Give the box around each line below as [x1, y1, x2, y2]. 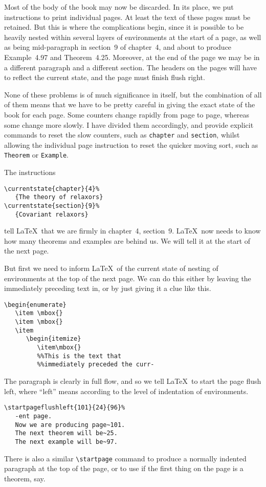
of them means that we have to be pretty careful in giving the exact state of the [4, 99, 255, 110]
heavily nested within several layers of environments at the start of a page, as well [4, 31, 261, 42]
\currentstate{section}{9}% [4, 202, 100, 209]
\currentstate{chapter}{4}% [4, 185, 100, 192]
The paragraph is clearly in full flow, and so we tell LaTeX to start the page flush [4, 376, 261, 386]
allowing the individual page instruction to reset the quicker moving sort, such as [4, 139, 258, 150]
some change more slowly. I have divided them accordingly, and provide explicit [4, 119, 254, 130]
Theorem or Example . [4, 149, 69, 160]
